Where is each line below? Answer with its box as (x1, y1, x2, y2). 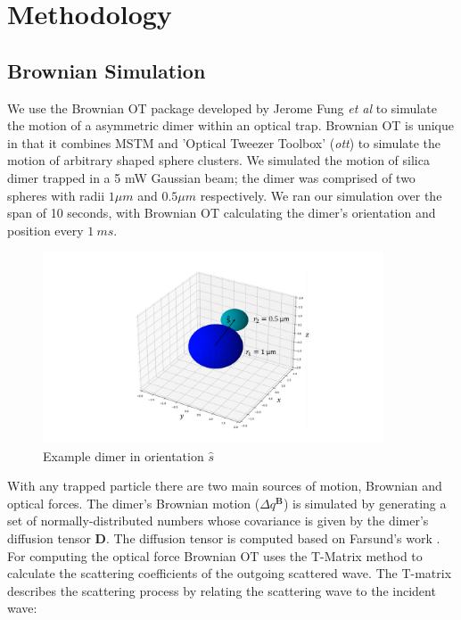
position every (7, 220, 84, 239)
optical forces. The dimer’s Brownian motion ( (7, 493, 260, 512)
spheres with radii (7, 186, 105, 204)
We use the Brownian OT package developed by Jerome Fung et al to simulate (7, 98, 437, 117)
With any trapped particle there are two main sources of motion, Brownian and (7, 476, 442, 495)
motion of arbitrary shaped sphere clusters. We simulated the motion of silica (7, 151, 430, 169)
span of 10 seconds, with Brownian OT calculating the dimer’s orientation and (7, 203, 436, 222)
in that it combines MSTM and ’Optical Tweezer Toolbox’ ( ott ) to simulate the (7, 133, 441, 152)
